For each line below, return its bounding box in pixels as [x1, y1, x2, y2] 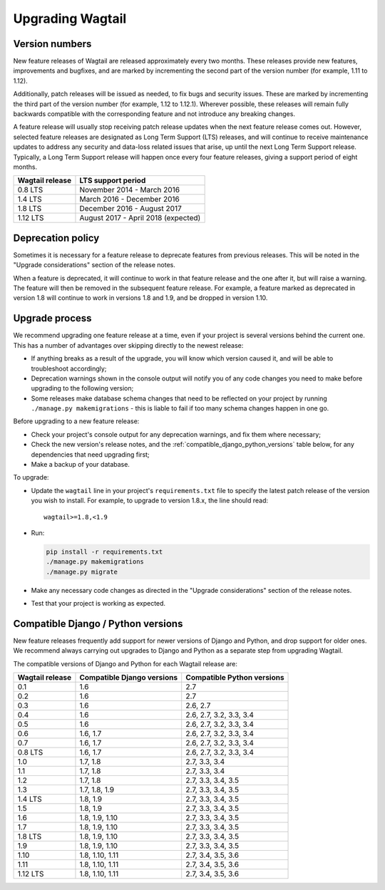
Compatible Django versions [79, 673, 178, 683]
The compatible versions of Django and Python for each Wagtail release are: [13, 659, 238, 668]
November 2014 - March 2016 [79, 185, 180, 195]
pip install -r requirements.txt [46, 547, 163, 556]
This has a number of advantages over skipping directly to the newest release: [13, 341, 244, 349]
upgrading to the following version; [31, 384, 134, 393]
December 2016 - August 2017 [79, 204, 182, 214]
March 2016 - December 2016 [79, 195, 180, 205]
